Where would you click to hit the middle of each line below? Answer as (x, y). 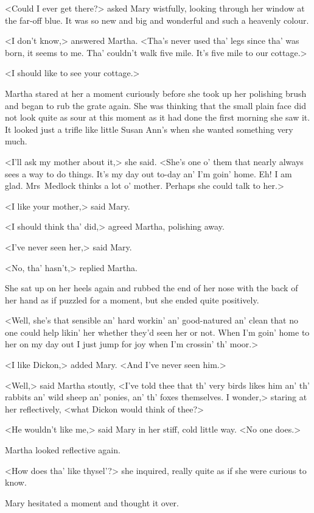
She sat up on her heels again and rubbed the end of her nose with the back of (152, 288)
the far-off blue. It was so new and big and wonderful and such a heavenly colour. (157, 20)
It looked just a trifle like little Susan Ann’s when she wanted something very (149, 129)
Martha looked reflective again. (63, 450)
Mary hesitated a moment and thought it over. (92, 502)
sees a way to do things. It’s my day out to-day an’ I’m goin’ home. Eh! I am (148, 173)
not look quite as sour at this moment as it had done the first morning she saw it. (158, 117)
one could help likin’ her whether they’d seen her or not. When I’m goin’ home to (157, 332)
